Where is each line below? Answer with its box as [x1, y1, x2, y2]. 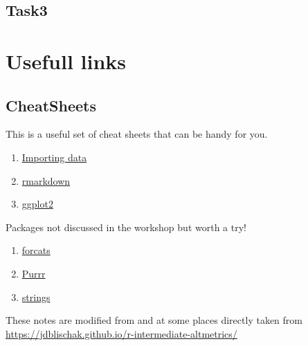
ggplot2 [21, 197, 53, 211]
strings [21, 289, 51, 304]
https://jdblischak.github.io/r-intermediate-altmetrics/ [6, 326, 237, 340]
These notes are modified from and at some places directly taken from [6, 313, 302, 327]
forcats [21, 243, 51, 257]
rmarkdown [21, 173, 71, 188]
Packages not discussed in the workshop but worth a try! [6, 219, 246, 234]
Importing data [21, 149, 87, 164]
